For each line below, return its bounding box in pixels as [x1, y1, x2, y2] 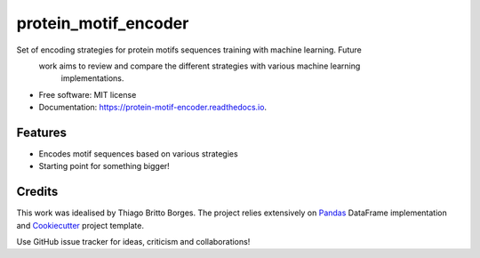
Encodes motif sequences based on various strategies [38, 149, 239, 159]
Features [16, 125, 67, 140]
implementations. [60, 73, 124, 84]
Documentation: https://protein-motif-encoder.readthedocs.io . [38, 102, 267, 113]
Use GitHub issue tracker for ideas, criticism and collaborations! [16, 237, 251, 247]
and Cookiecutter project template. [16, 220, 144, 230]
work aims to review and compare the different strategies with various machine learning [38, 60, 361, 71]
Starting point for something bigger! [38, 161, 171, 172]
